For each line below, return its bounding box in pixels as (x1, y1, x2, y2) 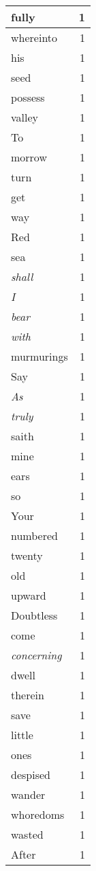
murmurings (11, 348, 68, 364)
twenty (11, 547, 43, 563)
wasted (11, 826, 44, 842)
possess (11, 89, 45, 105)
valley (11, 109, 39, 125)
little (11, 727, 33, 743)
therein (11, 687, 44, 703)
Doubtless (11, 607, 58, 623)
